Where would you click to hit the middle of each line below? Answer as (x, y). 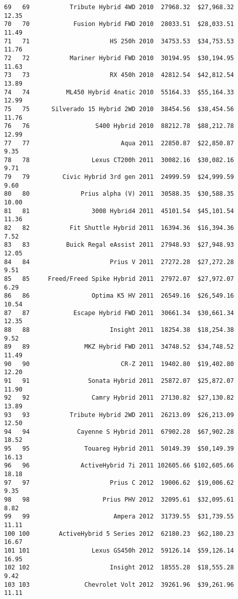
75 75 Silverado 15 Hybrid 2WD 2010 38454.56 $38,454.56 (119, 109)
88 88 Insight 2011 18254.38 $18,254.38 (119, 330)
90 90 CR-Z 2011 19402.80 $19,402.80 (119, 364)
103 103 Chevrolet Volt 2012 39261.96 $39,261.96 (119, 584)
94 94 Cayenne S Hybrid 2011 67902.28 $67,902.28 (119, 432)
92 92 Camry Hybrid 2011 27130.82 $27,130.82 (119, 398)
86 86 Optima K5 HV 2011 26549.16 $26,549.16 (119, 296)
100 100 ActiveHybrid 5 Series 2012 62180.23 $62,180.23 (119, 533)
